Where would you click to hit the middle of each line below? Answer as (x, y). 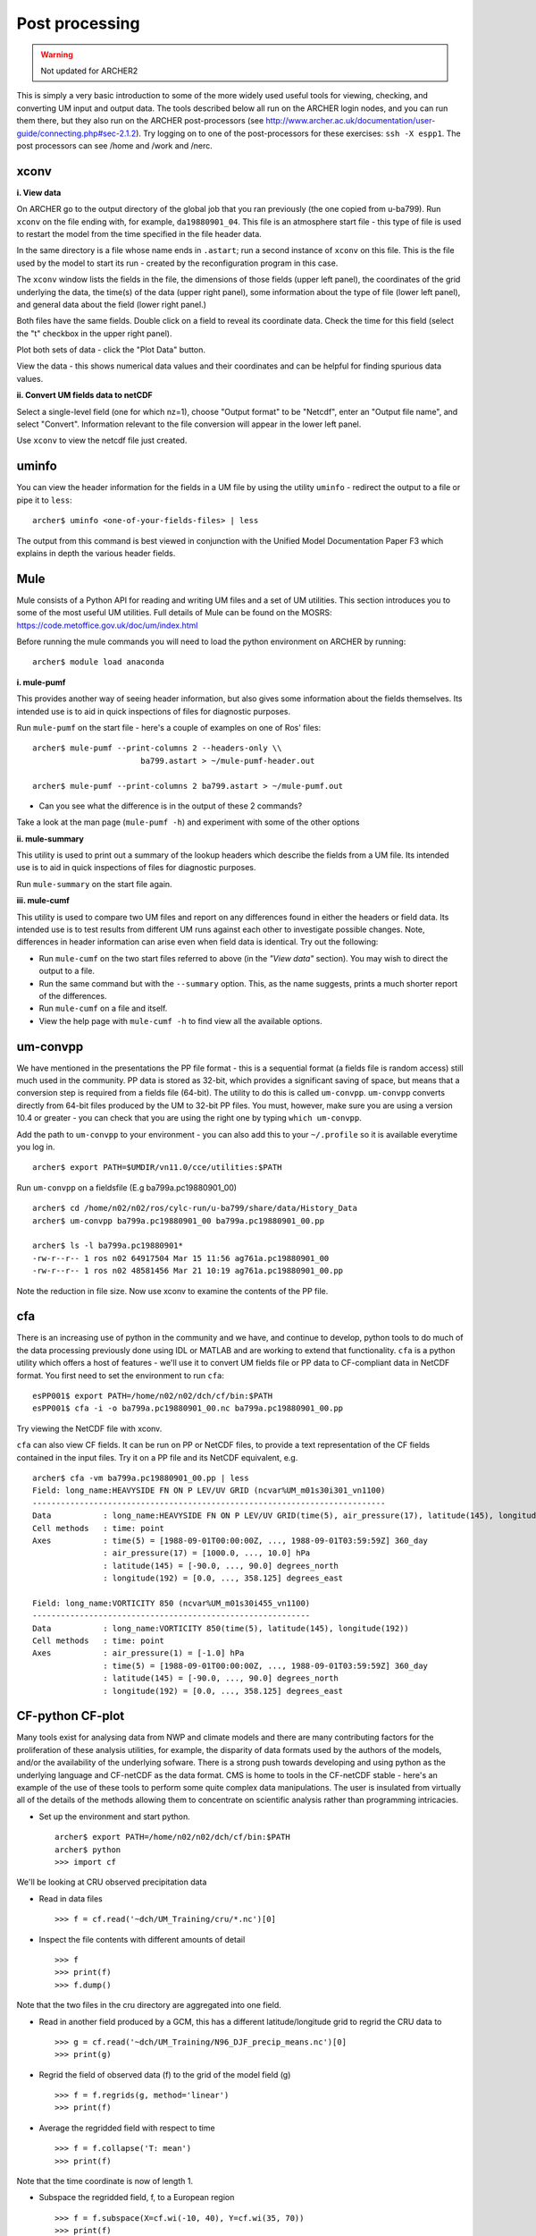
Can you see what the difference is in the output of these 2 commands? (171, 806)
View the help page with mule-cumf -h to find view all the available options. (180, 1021)
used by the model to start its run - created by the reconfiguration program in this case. (177, 263)
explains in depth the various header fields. (96, 553)
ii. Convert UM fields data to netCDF (85, 395)
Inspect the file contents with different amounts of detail (142, 1939)
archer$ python (88, 1850)
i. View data (39, 192)
